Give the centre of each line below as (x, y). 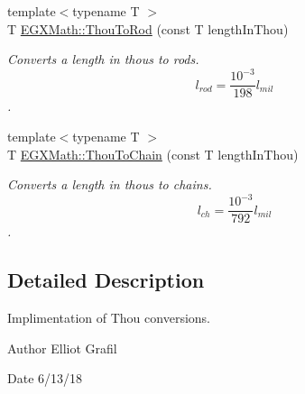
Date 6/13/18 (45, 378)
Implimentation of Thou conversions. (109, 318)
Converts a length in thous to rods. (103, 59)
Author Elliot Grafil (62, 348)
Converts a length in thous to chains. (110, 184)
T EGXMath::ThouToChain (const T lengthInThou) (153, 154)
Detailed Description (106, 280)
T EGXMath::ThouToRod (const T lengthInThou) (148, 28)
